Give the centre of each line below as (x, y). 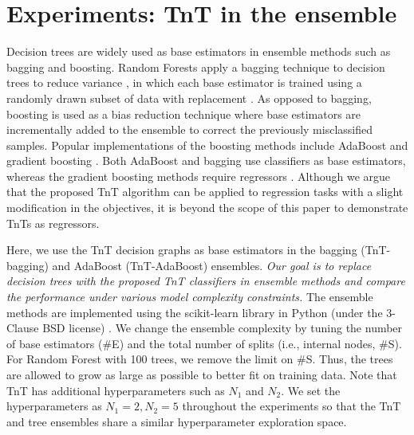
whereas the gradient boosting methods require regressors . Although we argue (199, 176)
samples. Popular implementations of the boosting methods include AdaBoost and (207, 145)
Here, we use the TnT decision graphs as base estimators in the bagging (182, 250)
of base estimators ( (55, 343)
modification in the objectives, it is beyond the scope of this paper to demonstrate (207, 208)
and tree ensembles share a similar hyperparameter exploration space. (177, 421)
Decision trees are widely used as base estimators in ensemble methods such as (199, 51)
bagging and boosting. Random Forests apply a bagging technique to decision (196, 67)
